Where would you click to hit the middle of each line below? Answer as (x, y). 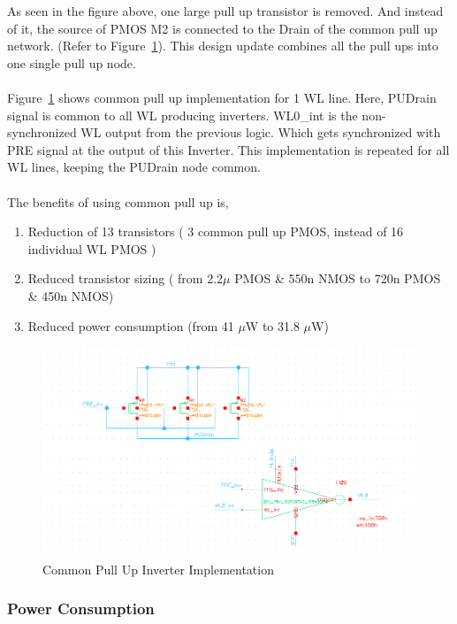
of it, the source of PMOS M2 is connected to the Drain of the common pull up (222, 28)
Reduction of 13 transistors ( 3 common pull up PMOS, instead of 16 (216, 231)
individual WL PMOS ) (92, 248)
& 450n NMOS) (71, 295)
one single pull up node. (72, 62)
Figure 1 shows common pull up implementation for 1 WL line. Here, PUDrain (222, 97)
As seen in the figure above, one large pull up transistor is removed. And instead (225, 11)
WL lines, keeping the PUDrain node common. (134, 167)
